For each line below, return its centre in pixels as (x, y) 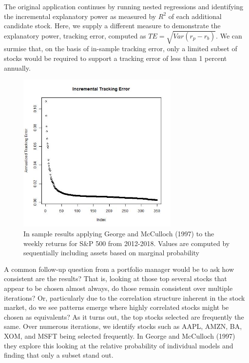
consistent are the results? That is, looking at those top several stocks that (115, 278)
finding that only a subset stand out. (59, 355)
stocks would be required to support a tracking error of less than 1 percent (115, 58)
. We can (229, 35)
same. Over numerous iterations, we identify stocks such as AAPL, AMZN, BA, (123, 326)
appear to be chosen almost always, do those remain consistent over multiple (118, 288)
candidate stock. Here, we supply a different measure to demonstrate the (112, 26)
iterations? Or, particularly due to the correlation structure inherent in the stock (124, 297)
